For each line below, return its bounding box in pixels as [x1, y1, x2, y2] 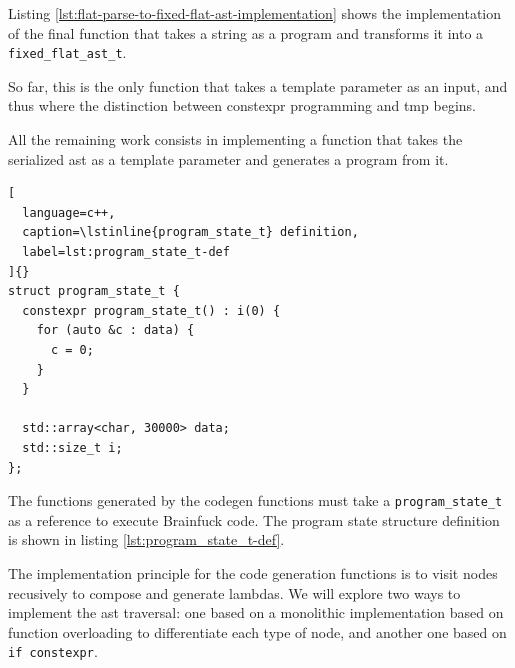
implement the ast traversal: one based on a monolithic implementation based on [8, 602, 504, 623]
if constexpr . [8, 641, 98, 662]
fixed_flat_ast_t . [8, 42, 127, 63]
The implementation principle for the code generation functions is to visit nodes [8, 562, 498, 583]
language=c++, [22, 205, 116, 220]
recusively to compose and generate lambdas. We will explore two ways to [8, 582, 461, 603]
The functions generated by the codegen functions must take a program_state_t [8, 490, 503, 511]
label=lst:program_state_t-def [22, 245, 230, 259]
